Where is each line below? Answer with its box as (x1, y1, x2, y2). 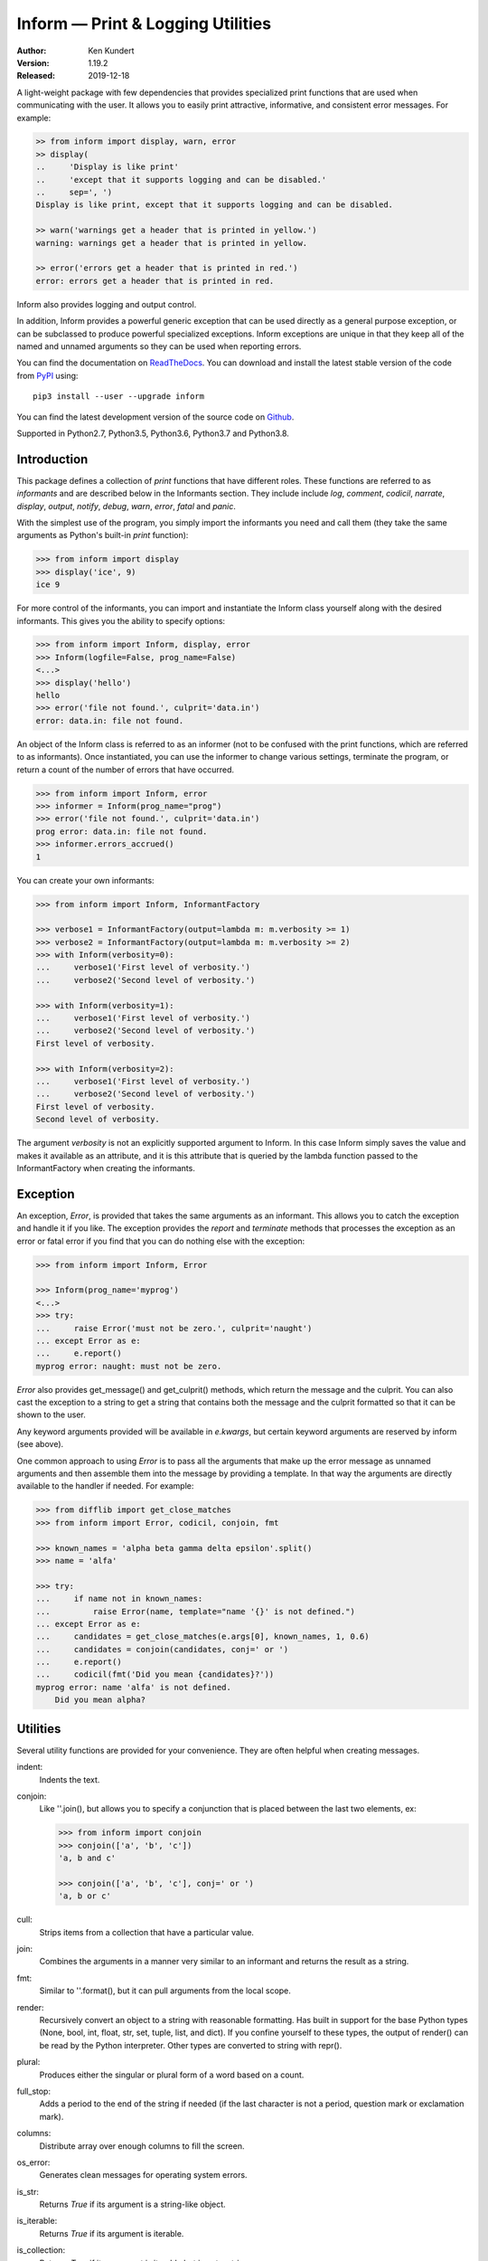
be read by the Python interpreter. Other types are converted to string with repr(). (39, 2039, 343, 2050)
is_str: (16, 2186, 40, 2197)
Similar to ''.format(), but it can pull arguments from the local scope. (39, 1985, 291, 1996)
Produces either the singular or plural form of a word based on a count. (39, 2069, 305, 2080)
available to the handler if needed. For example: (16, 1481, 194, 1491)
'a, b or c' (58, 1891, 112, 1901)
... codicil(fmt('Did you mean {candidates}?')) (35, 1670, 275, 1679)
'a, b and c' (58, 1853, 117, 1863)
